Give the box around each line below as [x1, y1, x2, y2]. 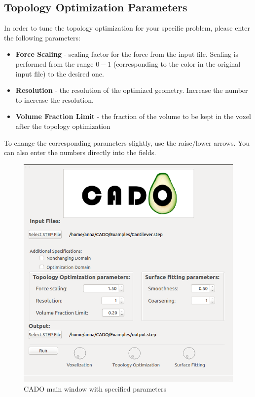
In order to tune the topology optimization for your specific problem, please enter [4, 23, 250, 33]
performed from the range [15, 58, 94, 69]
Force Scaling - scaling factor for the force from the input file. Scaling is [15, 49, 239, 59]
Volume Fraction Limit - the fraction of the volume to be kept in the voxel [15, 111, 251, 121]
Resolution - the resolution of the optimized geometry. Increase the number [15, 85, 248, 95]
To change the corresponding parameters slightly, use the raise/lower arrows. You [4, 137, 250, 148]
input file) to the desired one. [15, 68, 104, 79]
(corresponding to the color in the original [113, 58, 241, 69]
